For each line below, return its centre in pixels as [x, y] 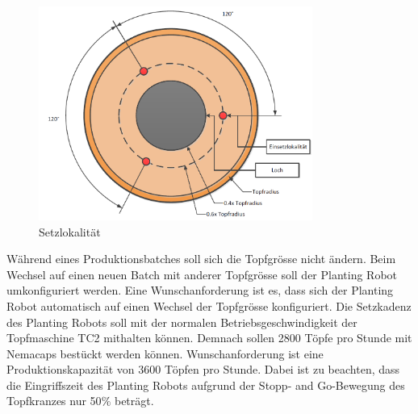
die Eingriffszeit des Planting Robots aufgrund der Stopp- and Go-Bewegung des [206, 385]
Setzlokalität [70, 231]
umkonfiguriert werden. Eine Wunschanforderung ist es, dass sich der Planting [200, 290]
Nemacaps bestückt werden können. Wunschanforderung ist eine [165, 353]
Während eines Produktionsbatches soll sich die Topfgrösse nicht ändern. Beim [201, 259]
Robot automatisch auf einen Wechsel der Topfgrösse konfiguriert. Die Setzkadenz [209, 305]
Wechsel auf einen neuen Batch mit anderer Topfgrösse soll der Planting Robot [202, 274]
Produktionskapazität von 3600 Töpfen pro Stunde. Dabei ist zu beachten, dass [203, 369]
